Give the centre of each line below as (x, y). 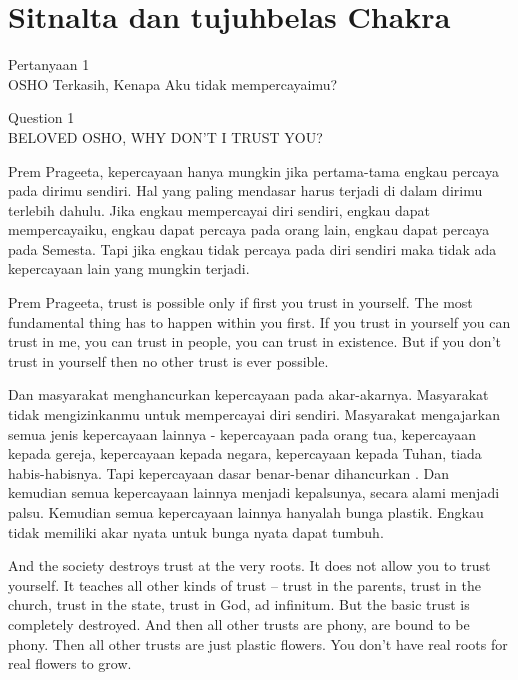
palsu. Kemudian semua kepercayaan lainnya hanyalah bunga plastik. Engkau (246, 512)
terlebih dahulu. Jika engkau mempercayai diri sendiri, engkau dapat (219, 209)
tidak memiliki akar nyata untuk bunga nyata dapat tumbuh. (196, 531)
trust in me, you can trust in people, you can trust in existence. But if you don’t (254, 341)
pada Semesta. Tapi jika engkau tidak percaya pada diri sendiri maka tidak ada (252, 248)
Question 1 (41, 117)
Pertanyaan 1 (49, 64)
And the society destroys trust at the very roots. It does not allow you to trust (249, 565)
